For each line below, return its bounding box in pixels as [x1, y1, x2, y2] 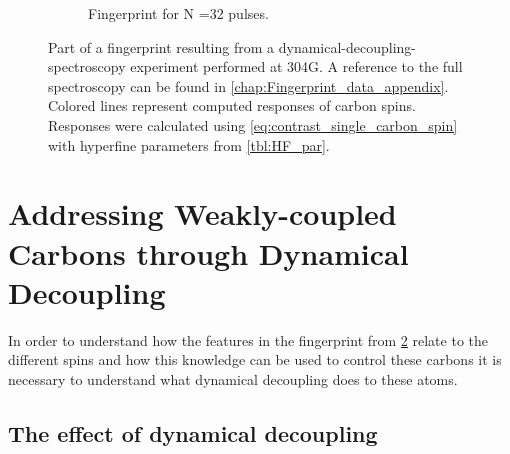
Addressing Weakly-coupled [8, 193, 397, 234]
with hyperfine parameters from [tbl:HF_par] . [48, 134, 330, 155]
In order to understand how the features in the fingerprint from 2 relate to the [8, 329, 488, 350]
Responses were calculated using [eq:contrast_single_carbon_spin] [48, 114, 458, 135]
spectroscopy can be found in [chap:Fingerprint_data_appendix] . [48, 75, 449, 96]
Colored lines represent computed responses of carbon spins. [48, 95, 416, 116]
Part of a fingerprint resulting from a [48, 36, 275, 57]
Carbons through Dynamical [8, 232, 409, 273]
